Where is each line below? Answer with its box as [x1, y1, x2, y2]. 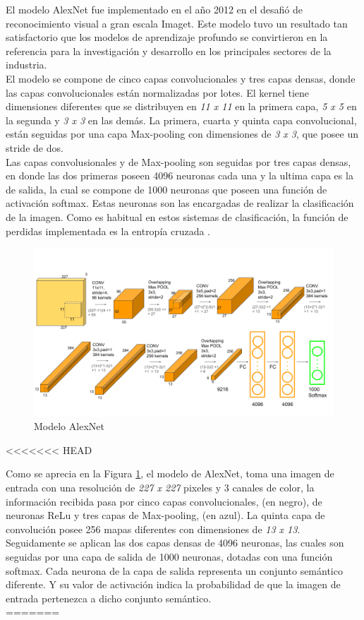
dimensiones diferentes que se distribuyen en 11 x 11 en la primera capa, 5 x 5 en [6, 99, 357, 114]
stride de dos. [6, 140, 63, 155]
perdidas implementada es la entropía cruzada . [6, 223, 211, 238]
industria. [6, 57, 47, 72]
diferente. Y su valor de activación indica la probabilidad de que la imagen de [6, 577, 341, 592]
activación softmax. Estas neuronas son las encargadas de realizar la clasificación [6, 196, 354, 210]
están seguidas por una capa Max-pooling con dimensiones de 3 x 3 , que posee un [6, 126, 358, 141]
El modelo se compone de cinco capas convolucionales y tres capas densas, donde [6, 71, 356, 85]
